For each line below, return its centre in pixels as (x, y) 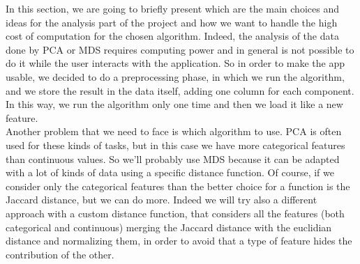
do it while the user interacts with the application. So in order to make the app (175, 63)
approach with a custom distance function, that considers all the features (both (175, 213)
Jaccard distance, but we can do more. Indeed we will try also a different (162, 200)
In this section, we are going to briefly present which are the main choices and (172, 8)
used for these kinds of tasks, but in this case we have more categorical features (175, 145)
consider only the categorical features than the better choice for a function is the (178, 186)
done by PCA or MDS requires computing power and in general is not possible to (180, 49)
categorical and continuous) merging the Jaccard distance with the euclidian (169, 227)
